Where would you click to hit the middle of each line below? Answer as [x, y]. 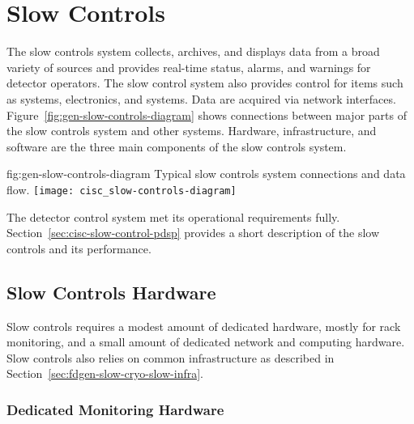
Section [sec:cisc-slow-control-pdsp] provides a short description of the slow [193, 233]
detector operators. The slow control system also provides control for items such [205, 83]
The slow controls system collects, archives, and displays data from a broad [193, 51]
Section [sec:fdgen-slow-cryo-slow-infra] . [105, 373]
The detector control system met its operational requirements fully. [173, 216]
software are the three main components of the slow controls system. [177, 146]
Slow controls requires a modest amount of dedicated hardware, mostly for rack [204, 326]
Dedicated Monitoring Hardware [115, 409]
